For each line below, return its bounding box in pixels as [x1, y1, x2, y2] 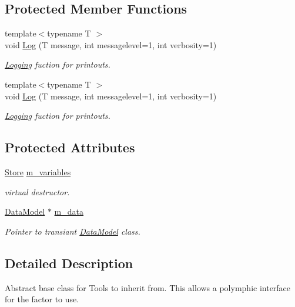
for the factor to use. [5, 293, 79, 305]
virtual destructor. [5, 185, 70, 198]
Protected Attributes [5, 138, 135, 156]
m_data [54, 205, 84, 218]
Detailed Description [5, 253, 133, 272]
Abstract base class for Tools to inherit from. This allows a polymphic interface [5, 281, 291, 293]
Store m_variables [5, 165, 71, 178]
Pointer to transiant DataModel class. [5, 225, 140, 237]
